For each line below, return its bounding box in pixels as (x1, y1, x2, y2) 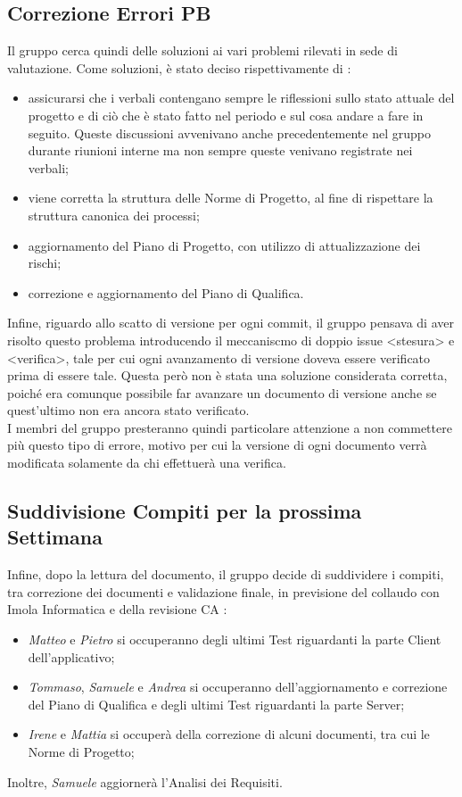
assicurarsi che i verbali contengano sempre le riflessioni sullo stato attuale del (28, 88, 455, 107)
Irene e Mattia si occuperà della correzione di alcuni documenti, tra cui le (28, 725, 430, 743)
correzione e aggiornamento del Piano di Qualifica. (28, 283, 304, 302)
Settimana (7, 523, 103, 551)
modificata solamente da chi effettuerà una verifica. (7, 453, 286, 472)
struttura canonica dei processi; (28, 205, 200, 224)
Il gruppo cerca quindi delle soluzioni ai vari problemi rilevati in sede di (7, 41, 398, 60)
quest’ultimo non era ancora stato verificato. (7, 401, 250, 419)
